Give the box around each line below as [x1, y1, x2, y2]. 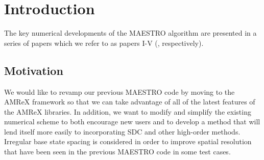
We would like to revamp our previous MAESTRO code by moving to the [4, 86, 235, 97]
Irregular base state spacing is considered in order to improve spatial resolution [4, 136, 252, 147]
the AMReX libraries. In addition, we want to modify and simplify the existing [4, 106, 251, 117]
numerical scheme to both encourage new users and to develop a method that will [4, 116, 260, 127]
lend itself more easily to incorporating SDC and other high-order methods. [4, 126, 241, 137]
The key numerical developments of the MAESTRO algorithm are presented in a [4, 28, 257, 38]
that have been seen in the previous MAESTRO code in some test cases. [4, 146, 231, 157]
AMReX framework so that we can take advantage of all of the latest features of [4, 96, 255, 107]
